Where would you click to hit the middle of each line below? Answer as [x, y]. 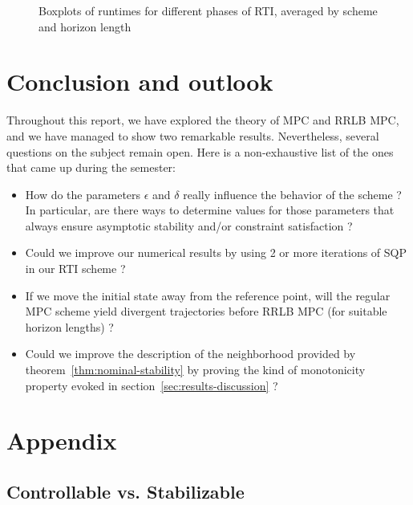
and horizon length [85, 26]
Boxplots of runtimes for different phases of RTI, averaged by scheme [208, 10]
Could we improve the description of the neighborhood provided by [190, 354]
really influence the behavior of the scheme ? [292, 194]
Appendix [62, 440]
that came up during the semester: [91, 167]
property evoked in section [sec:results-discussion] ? [152, 385]
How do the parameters [83, 194]
